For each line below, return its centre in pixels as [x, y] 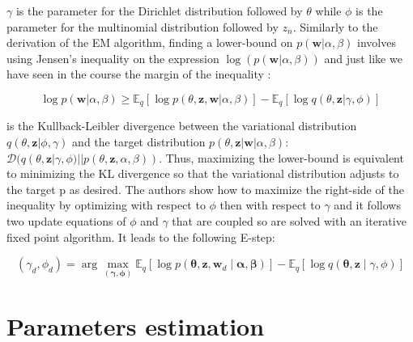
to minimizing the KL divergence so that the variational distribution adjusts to [203, 173]
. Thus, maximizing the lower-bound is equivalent [281, 157]
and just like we [363, 58]
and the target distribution [139, 142]
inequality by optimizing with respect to [106, 205]
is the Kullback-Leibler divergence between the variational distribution [182, 126]
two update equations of [66, 220]
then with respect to [270, 205]
